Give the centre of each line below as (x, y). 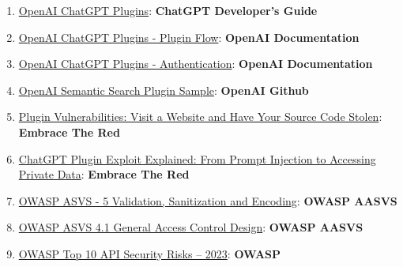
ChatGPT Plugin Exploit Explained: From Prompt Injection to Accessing (197, 158)
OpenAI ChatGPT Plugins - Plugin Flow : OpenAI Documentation (189, 37)
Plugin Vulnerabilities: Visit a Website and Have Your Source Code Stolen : (200, 117)
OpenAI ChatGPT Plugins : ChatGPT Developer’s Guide (168, 10)
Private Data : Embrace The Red (104, 174)
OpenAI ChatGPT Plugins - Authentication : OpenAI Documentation (196, 64)
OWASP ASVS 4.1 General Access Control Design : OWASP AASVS (191, 227)
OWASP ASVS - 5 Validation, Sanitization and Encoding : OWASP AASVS (208, 200)
